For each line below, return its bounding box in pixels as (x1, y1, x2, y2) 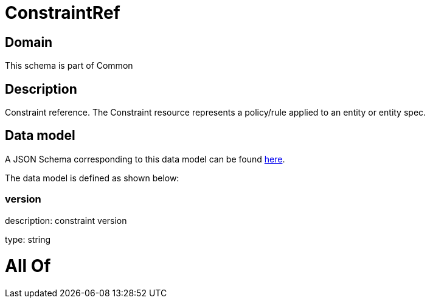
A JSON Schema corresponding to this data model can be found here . (5, 153, 285, 164)
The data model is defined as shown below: (5, 172, 179, 183)
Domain (5, 34, 53, 50)
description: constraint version (5, 215, 127, 226)
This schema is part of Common (5, 60, 133, 71)
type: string (5, 234, 51, 245)
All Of (5, 256, 51, 277)
